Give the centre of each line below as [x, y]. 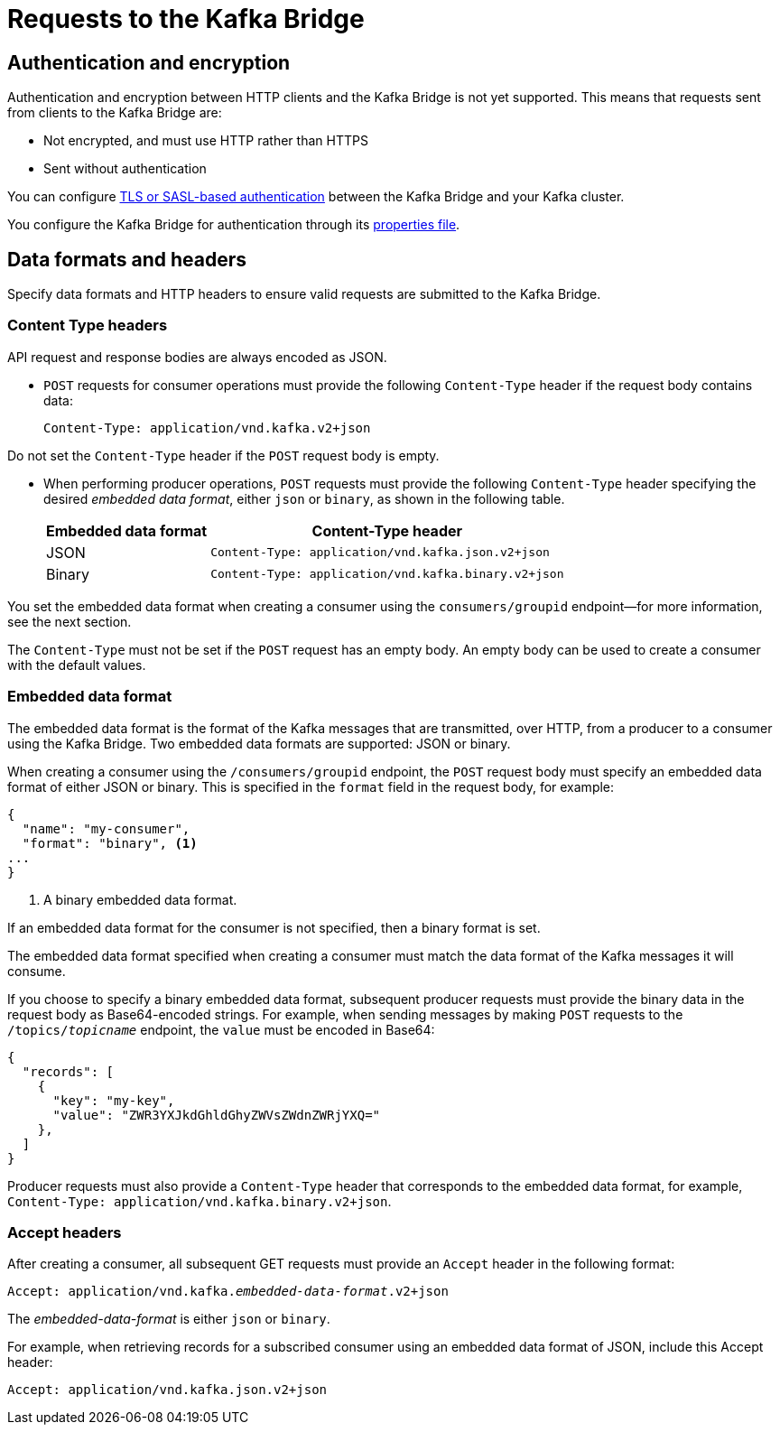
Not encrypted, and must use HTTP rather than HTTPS [206, 141]
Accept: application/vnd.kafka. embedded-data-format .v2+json [228, 1292]
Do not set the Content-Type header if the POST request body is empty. [223, 455]
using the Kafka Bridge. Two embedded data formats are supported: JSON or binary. [259, 743]
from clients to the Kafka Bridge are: [115, 113]
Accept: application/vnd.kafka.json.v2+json [167, 1390]
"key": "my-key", [114, 1100]
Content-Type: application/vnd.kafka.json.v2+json [380, 553]
